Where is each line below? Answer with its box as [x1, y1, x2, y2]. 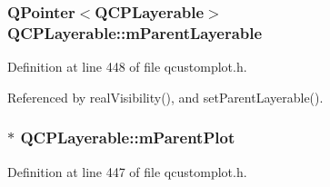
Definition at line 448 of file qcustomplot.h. [7, 57, 247, 76]
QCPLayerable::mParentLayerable [7, 21, 263, 44]
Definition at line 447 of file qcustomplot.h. [7, 162, 247, 181]
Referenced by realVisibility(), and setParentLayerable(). [7, 87, 324, 106]
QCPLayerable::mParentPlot [20, 126, 235, 149]
